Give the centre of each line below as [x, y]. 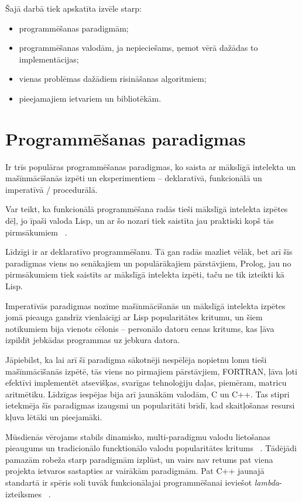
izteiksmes [23, 494]
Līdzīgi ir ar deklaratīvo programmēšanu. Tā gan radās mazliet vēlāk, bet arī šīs [149, 252]
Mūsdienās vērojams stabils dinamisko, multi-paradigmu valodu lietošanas [138, 436]
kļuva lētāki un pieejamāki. [54, 416]
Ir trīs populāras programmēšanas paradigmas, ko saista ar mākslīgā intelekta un [150, 166]
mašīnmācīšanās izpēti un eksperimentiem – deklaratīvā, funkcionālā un [134, 178]
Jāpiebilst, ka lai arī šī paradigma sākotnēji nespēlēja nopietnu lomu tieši [136, 359]
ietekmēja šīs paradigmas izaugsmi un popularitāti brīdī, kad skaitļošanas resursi [150, 405]
